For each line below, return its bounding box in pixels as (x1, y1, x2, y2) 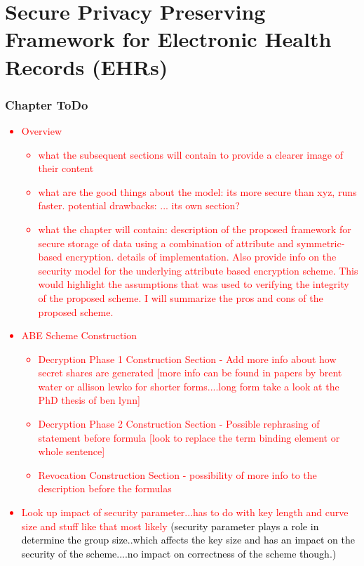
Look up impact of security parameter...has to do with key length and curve (21, 505, 349, 520)
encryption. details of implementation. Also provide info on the (65, 249, 337, 264)
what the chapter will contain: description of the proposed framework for (38, 221, 351, 236)
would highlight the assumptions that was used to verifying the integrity (38, 277, 349, 291)
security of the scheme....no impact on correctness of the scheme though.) (21, 546, 337, 560)
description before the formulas (38, 481, 172, 496)
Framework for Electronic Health (5, 25, 332, 53)
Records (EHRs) (5, 52, 168, 81)
